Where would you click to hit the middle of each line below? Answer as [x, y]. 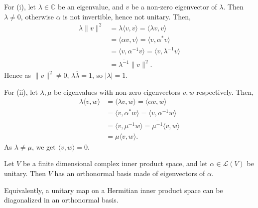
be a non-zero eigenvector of [174, 6]
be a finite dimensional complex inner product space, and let [115, 163]
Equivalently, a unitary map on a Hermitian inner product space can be [114, 190]
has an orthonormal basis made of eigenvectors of [130, 173]
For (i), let [20, 6]
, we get [44, 146]
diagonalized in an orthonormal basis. [61, 200]
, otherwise [37, 16]
